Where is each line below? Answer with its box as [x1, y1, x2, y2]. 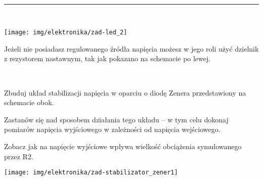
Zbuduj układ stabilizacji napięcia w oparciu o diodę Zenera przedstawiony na [4, 87, 246, 98]
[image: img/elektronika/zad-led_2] [4, 29, 127, 36]
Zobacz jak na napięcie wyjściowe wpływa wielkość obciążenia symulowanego [4, 141, 242, 151]
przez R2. [4, 151, 33, 161]
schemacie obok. [4, 97, 54, 108]
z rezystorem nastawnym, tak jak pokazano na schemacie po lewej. [4, 53, 211, 64]
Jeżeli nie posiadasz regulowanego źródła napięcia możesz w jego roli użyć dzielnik [4, 43, 259, 54]
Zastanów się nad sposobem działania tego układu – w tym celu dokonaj [4, 114, 229, 124]
